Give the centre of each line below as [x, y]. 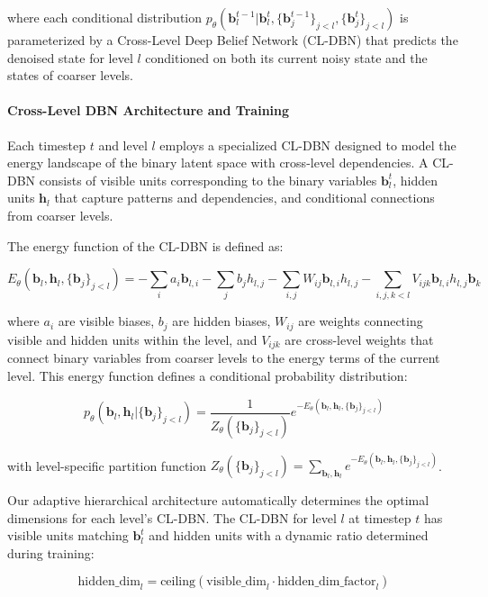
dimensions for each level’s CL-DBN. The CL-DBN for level [172, 517]
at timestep [380, 517]
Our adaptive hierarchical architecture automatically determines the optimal [218, 500]
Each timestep [46, 145]
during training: [51, 552]
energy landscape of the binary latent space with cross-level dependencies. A [218, 163]
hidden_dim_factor [327, 582]
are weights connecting [361, 321]
